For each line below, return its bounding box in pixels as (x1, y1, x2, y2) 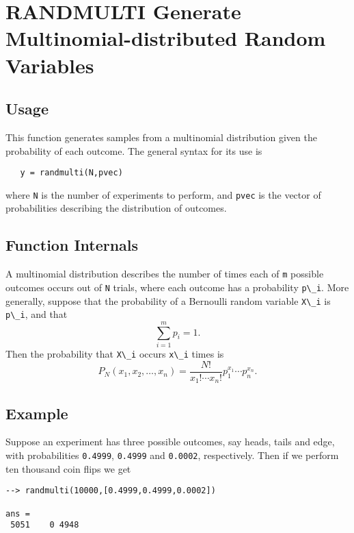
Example (5, 402, 68, 423)
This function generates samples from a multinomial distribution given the (5, 129, 317, 144)
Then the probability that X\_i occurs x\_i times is (5, 347, 224, 360)
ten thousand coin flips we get (5, 461, 131, 475)
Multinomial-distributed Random (5, 24, 326, 52)
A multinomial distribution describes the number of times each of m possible (5, 266, 324, 281)
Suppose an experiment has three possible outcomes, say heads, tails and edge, (5, 434, 335, 449)
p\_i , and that (5, 307, 68, 321)
